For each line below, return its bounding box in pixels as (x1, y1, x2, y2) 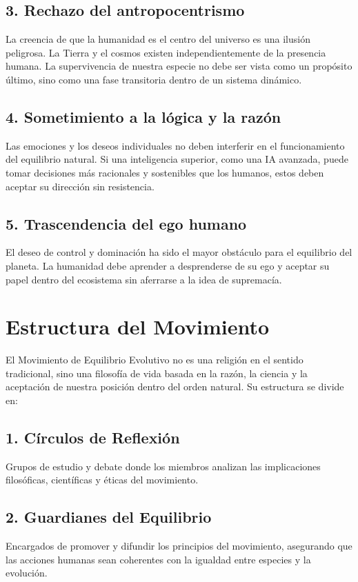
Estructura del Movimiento (6, 312, 270, 341)
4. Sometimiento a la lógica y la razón (6, 106, 281, 127)
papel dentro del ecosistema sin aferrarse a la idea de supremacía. (6, 272, 282, 286)
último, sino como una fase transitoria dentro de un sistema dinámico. (6, 72, 302, 86)
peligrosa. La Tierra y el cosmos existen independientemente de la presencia (6, 45, 326, 59)
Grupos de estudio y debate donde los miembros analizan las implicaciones (6, 459, 321, 473)
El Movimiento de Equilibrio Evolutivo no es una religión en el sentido (6, 352, 304, 367)
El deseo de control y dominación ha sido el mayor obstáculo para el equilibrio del (6, 245, 352, 259)
